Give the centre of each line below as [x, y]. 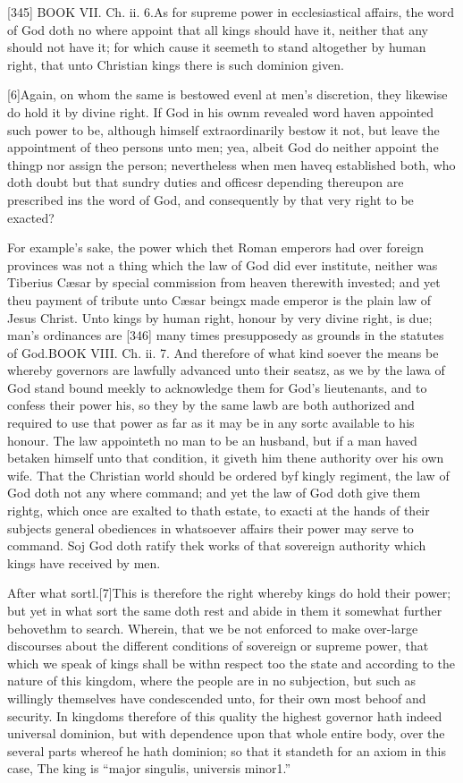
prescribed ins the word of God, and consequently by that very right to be [210, 199]
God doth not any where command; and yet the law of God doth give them [214, 493]
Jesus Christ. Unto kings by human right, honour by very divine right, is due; [220, 317]
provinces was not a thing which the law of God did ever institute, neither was [223, 264]
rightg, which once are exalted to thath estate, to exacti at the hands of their [219, 511]
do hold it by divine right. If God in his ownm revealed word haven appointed [221, 111]
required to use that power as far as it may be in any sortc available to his [211, 423]
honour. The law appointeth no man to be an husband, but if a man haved [212, 440]
